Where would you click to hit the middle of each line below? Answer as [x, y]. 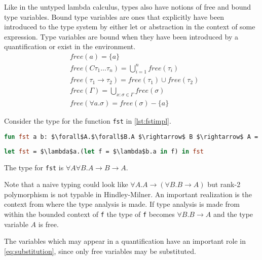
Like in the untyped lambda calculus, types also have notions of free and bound [128, 7]
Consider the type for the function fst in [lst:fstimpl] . [88, 121]
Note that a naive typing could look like [66, 184]
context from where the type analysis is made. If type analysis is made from [122, 204]
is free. [48, 224]
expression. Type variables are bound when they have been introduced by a [121, 36]
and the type [233, 214]
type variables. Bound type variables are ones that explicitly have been [114, 16]
